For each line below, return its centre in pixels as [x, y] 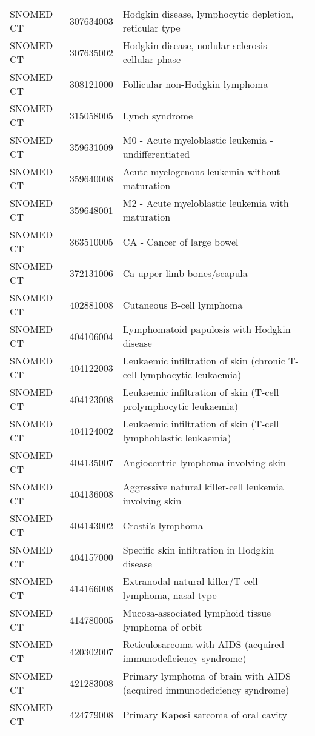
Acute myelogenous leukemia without [201, 171]
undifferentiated [156, 154]
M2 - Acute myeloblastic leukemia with [206, 203]
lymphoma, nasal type [170, 595]
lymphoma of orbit [162, 627]
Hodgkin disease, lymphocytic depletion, [208, 14]
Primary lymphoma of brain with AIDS [207, 676]
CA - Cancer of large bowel [181, 241]
